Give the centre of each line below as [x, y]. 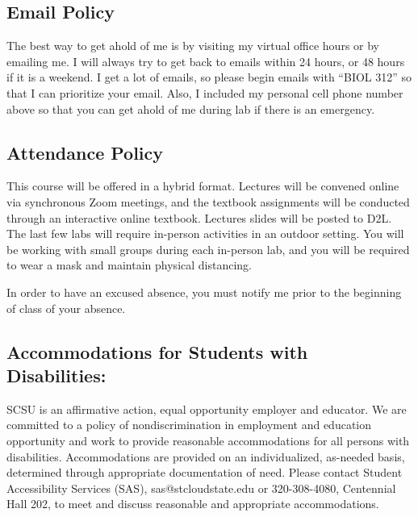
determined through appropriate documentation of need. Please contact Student [205, 472]
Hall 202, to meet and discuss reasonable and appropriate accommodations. [193, 504]
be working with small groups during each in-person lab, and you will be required [208, 249]
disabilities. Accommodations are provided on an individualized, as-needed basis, [206, 456]
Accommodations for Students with [157, 351]
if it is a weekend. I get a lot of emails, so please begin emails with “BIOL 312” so [209, 77]
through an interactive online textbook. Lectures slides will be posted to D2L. [199, 217]
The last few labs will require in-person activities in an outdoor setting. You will [205, 233]
